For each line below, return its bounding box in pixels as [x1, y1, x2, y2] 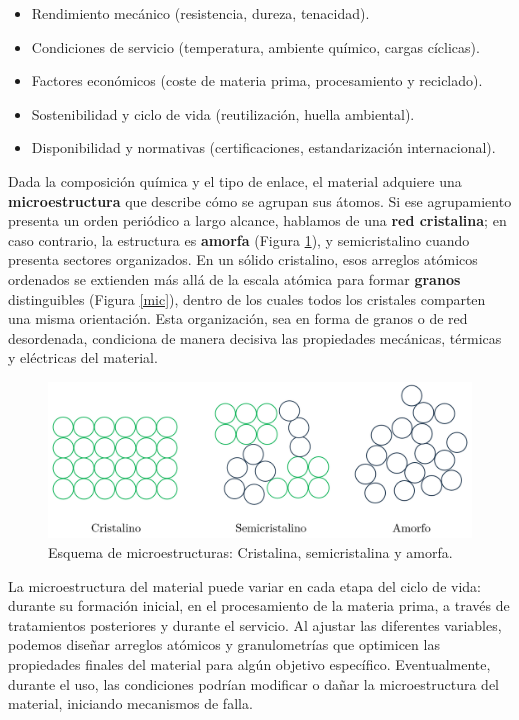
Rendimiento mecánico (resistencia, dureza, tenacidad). [31, 3, 370, 23]
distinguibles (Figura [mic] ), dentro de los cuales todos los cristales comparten [8, 288, 486, 309]
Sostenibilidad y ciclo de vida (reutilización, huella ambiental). [31, 103, 415, 124]
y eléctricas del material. [8, 347, 158, 368]
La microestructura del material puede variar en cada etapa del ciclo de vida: [8, 575, 481, 596]
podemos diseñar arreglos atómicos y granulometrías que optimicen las [8, 634, 440, 655]
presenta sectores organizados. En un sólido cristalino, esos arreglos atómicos [8, 249, 478, 270]
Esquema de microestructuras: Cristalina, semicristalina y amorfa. [48, 542, 453, 563]
